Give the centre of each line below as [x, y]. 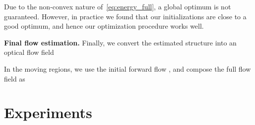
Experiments [48, 112]
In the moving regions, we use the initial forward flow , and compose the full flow [127, 68]
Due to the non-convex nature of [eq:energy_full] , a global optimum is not [118, 6]
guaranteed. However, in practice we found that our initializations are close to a [125, 16]
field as [15, 78]
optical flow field [29, 52]
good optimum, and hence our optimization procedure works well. [104, 26]
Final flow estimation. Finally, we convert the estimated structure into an [120, 42]
